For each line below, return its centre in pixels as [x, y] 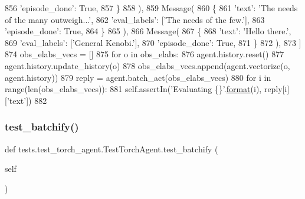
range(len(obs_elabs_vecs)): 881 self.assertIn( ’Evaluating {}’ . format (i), [133, 89]
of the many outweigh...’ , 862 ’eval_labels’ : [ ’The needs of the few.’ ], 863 [135, 19]
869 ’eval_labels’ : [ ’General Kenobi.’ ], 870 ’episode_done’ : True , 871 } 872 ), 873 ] [153, 42]
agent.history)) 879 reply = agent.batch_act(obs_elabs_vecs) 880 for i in [138, 77]
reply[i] [277, 89]
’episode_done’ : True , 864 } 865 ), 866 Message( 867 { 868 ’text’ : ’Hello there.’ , [148, 31]
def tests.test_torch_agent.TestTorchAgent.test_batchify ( [111, 149]
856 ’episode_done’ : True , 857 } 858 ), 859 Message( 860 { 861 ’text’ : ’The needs [151, 8]
